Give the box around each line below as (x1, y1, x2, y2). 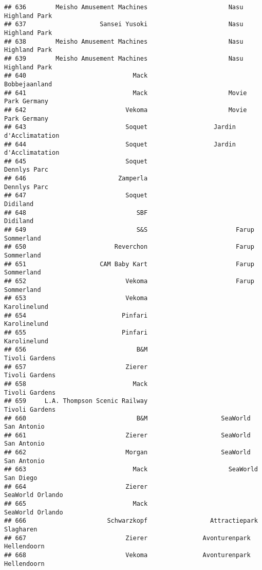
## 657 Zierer (4, 363, 148, 371)
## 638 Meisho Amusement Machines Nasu (4, 38, 244, 45)
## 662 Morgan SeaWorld (4, 449, 251, 456)
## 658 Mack (4, 380, 148, 388)
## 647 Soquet (4, 192, 148, 199)
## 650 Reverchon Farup (4, 243, 254, 251)
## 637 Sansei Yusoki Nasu (4, 21, 244, 28)
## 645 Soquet (4, 157, 148, 165)
